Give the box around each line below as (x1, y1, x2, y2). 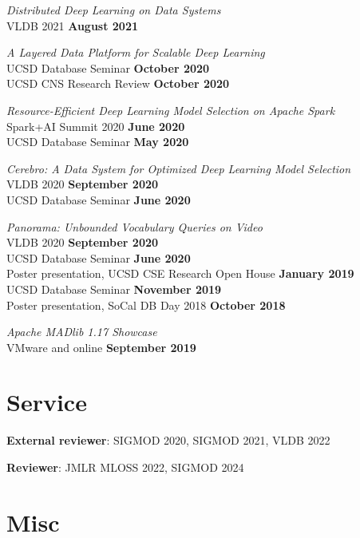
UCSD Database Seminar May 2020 (6, 133, 189, 150)
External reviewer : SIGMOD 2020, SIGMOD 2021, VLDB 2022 (6, 432, 330, 449)
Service (6, 386, 87, 418)
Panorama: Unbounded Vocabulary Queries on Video (6, 218, 263, 235)
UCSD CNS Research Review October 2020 (6, 75, 230, 92)
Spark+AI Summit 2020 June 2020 (6, 117, 185, 134)
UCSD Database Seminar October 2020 (6, 59, 210, 76)
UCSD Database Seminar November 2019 (6, 280, 222, 297)
